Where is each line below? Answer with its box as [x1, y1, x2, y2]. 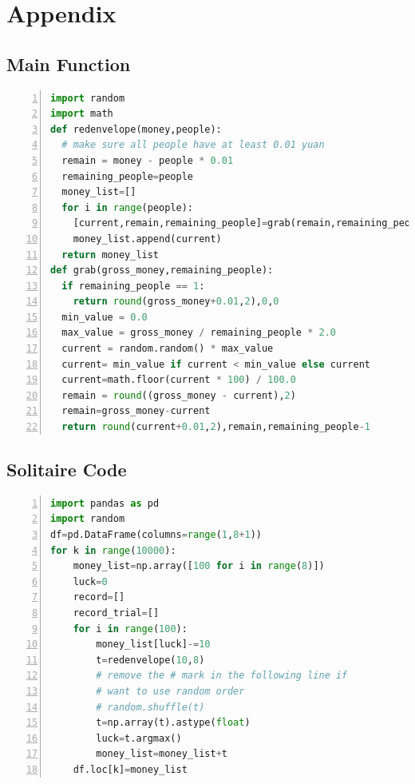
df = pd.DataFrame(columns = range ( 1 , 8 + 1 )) [50, 529, 263, 541]
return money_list [61, 249, 160, 261]
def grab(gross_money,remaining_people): [50, 265, 274, 277]
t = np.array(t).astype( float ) [96, 717, 251, 729]
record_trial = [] [73, 607, 160, 619]
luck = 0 [73, 575, 108, 587]
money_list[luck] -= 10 [96, 639, 211, 651]
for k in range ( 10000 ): [50, 544, 176, 556]
